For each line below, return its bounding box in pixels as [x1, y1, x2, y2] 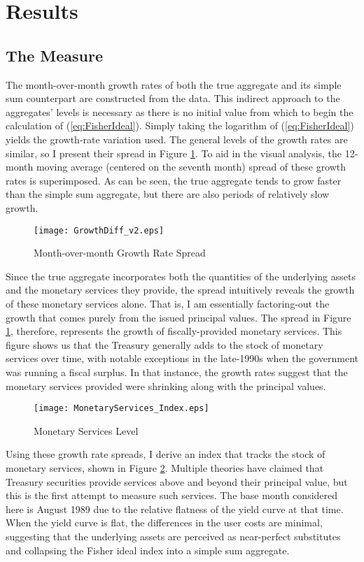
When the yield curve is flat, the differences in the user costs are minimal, [6, 515, 323, 530]
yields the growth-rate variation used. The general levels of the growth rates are [6, 131, 348, 146]
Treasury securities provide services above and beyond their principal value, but [6, 474, 348, 489]
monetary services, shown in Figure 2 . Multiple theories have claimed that [6, 460, 324, 475]
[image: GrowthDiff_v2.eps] [34, 225, 164, 236]
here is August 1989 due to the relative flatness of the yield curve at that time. [6, 501, 344, 516]
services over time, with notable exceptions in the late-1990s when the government [6, 351, 358, 366]
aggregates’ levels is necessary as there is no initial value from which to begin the [6, 104, 353, 119]
